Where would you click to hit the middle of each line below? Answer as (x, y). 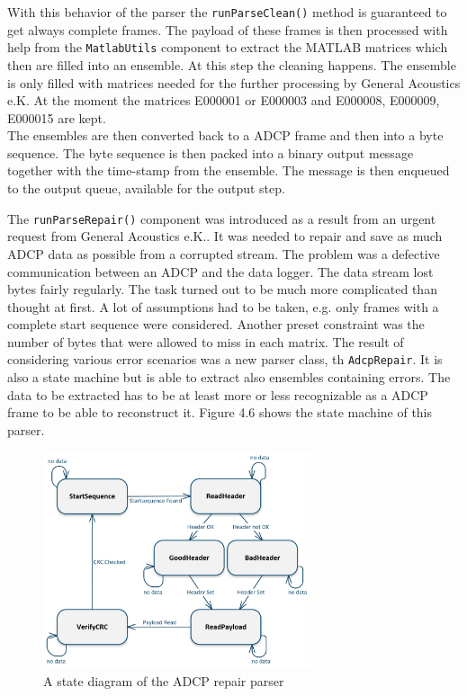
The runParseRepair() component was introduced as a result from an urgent (222, 218)
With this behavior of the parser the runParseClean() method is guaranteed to (227, 12)
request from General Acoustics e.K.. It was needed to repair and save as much (225, 236)
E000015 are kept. (57, 117)
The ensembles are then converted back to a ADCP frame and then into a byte (225, 135)
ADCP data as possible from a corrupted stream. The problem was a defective (224, 253)
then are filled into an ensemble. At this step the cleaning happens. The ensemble (232, 64)
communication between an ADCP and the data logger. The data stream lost (220, 271)
